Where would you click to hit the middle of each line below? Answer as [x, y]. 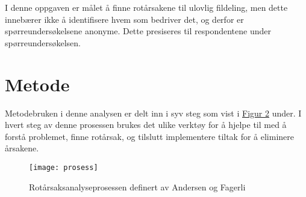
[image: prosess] [64, 167]
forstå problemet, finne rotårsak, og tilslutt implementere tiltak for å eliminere [150, 136]
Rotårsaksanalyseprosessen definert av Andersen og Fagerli [137, 186]
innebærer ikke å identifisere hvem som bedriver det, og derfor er [124, 19]
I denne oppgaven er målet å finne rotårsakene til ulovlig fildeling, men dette [146, 7]
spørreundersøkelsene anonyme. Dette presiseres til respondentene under [138, 31]
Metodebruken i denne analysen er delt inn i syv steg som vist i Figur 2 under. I [153, 113]
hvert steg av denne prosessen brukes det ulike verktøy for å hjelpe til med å [146, 125]
